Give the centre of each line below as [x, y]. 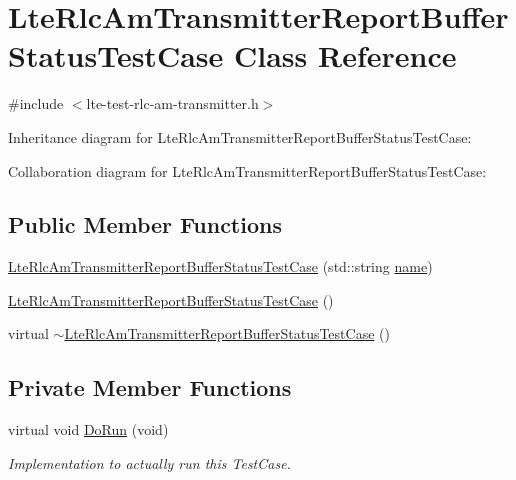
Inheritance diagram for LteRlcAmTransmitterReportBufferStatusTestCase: [240, 136]
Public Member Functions [145, 224]
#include [36, 103]
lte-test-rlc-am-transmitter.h [172, 103]
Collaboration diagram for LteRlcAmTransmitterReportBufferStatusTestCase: [247, 170]
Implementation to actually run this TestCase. [149, 462]
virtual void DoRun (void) [88, 429]
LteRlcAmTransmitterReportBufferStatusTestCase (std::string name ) [220, 266]
